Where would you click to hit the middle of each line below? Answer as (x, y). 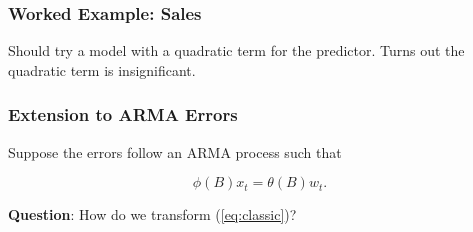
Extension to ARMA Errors (123, 114)
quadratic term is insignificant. (102, 69)
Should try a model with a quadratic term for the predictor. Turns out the (236, 50)
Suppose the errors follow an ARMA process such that (175, 151)
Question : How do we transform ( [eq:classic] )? (152, 214)
